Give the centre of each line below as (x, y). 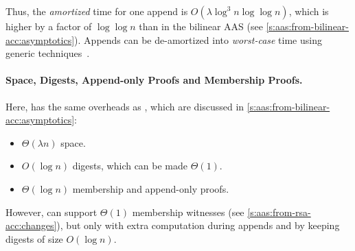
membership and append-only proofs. (151, 188)
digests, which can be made (130, 166)
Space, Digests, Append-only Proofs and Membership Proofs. (154, 80)
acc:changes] (31, 225)
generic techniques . (48, 53)
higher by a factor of (49, 26)
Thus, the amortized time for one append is (97, 11)
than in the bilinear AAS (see (201, 26)
